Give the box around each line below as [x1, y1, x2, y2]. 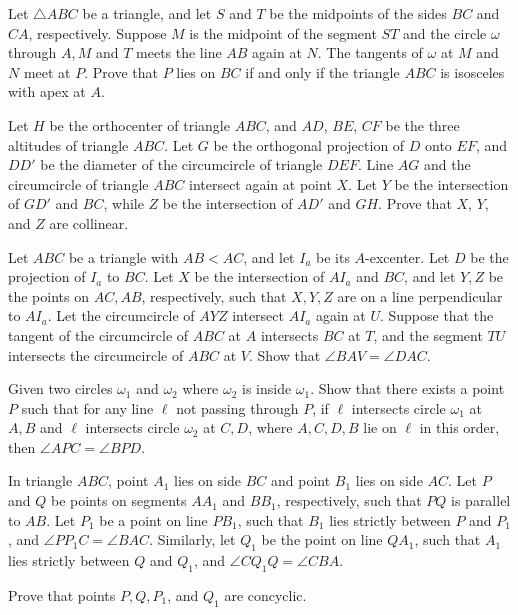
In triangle [8, 470, 73, 491]
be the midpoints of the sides [269, 3, 447, 23]
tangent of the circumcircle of [8, 324, 189, 345]
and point [271, 470, 331, 491]
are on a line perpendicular [337, 285, 503, 306]
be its [316, 246, 350, 267]
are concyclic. [224, 584, 307, 605]
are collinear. [49, 212, 129, 233]
